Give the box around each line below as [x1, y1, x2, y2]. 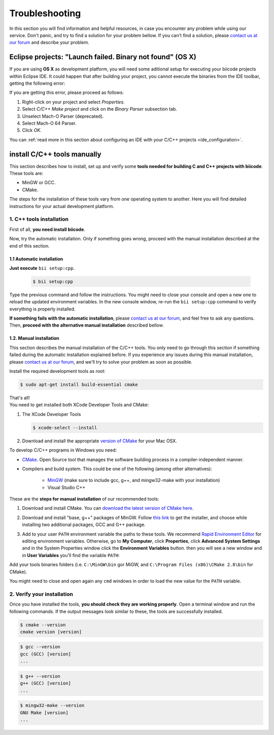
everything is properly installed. [9, 306, 76, 312]
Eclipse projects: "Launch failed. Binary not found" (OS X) [9, 53, 196, 61]
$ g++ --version [20, 673, 61, 679]
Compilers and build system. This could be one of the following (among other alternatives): [22, 466, 213, 472]
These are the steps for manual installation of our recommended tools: [9, 496, 159, 502]
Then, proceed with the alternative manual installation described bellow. [9, 322, 164, 328]
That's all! [9, 395, 30, 401]
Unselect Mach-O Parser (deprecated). [22, 113, 104, 119]
